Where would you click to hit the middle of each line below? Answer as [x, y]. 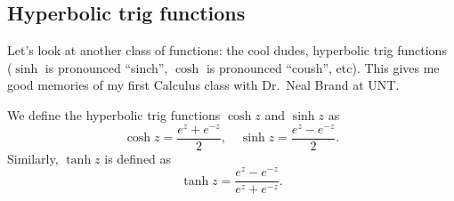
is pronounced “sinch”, [106, 67]
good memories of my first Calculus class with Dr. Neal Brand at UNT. [203, 85]
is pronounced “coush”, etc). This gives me [323, 67]
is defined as [138, 158]
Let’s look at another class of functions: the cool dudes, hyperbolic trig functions [227, 50]
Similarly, [33, 158]
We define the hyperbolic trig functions [114, 114]
